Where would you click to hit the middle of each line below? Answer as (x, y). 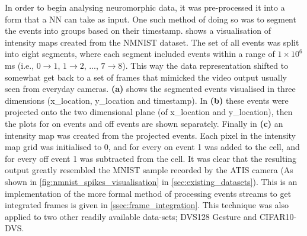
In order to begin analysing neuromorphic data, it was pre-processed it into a (145, 7)
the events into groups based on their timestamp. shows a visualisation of (138, 31)
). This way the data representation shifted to (205, 65)
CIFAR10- (278, 216)
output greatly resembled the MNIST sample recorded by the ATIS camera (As (149, 170)
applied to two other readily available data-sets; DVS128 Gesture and (131, 216)
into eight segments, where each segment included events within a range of (140, 54)
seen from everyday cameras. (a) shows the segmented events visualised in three (150, 89)
